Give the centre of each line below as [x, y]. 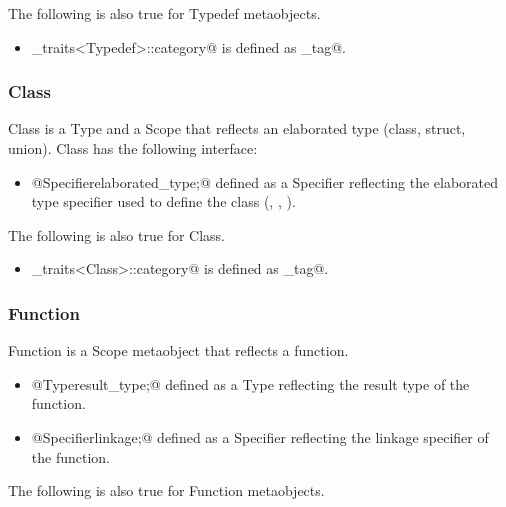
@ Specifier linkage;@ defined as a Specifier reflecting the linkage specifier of [260, 436]
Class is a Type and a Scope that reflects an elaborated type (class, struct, [237, 128]
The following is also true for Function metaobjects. [166, 490]
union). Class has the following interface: [133, 148]
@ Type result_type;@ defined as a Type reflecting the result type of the [250, 383]
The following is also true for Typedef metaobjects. [164, 13]
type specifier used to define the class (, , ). [163, 201]
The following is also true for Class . [117, 234]
